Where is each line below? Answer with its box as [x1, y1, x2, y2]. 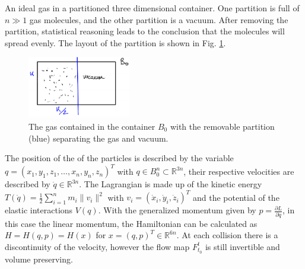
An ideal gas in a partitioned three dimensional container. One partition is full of [5, 2, 300, 14]
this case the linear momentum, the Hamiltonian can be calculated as [5, 217, 258, 229]
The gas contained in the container [28, 120, 155, 132]
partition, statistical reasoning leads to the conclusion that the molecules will [5, 25, 285, 37]
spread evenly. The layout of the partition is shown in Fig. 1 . [5, 36, 226, 49]
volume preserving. [5, 252, 73, 265]
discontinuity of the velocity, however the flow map [5, 240, 190, 252]
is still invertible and [205, 240, 280, 252]
